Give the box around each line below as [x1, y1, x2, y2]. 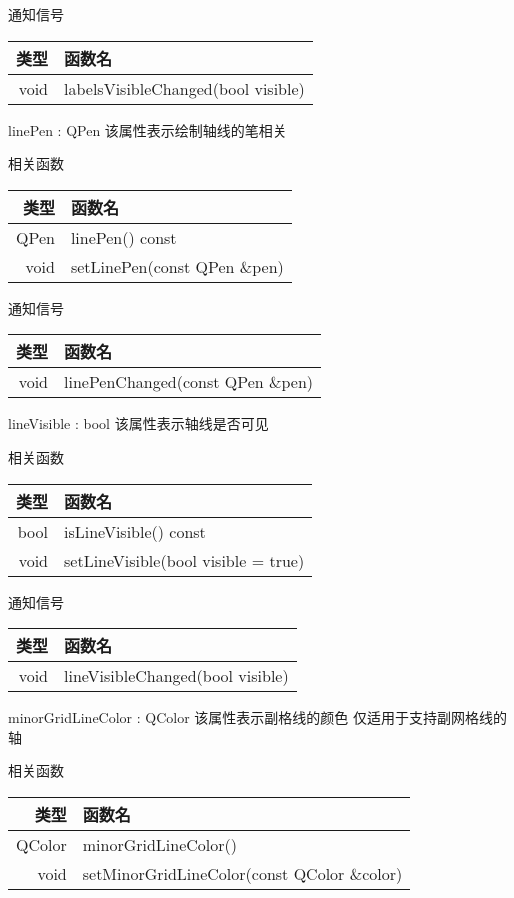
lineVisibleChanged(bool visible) [64, 664, 289, 688]
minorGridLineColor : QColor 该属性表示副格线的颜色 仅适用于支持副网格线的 [8, 707, 508, 728]
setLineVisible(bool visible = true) [64, 548, 305, 572]
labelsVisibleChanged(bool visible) [64, 76, 305, 100]
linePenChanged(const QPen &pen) [64, 370, 314, 394]
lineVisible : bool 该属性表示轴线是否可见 [8, 413, 269, 434]
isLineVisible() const [64, 519, 206, 543]
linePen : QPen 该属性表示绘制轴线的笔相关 [8, 119, 287, 140]
